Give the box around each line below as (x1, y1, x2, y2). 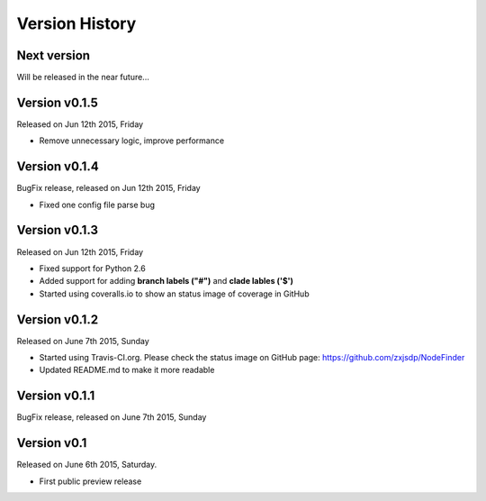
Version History (16, 14, 137, 33)
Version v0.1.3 (16, 223, 99, 238)
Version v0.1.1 (16, 388, 95, 404)
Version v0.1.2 (16, 312, 99, 327)
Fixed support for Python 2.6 (39, 262, 146, 274)
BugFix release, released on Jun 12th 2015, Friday (16, 183, 202, 194)
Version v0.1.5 (16, 95, 99, 110)
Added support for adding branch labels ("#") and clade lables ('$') (39, 276, 294, 287)
